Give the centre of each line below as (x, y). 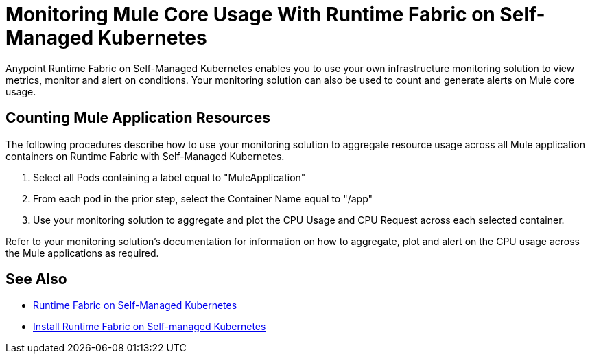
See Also (36, 279)
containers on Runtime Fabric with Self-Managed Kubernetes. (145, 156)
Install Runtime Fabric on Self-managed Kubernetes (150, 327)
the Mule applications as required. (82, 253)
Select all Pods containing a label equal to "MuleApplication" (169, 177)
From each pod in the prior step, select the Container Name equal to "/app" (203, 198)
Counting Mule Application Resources (138, 118)
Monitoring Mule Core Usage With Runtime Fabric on (250, 14)
